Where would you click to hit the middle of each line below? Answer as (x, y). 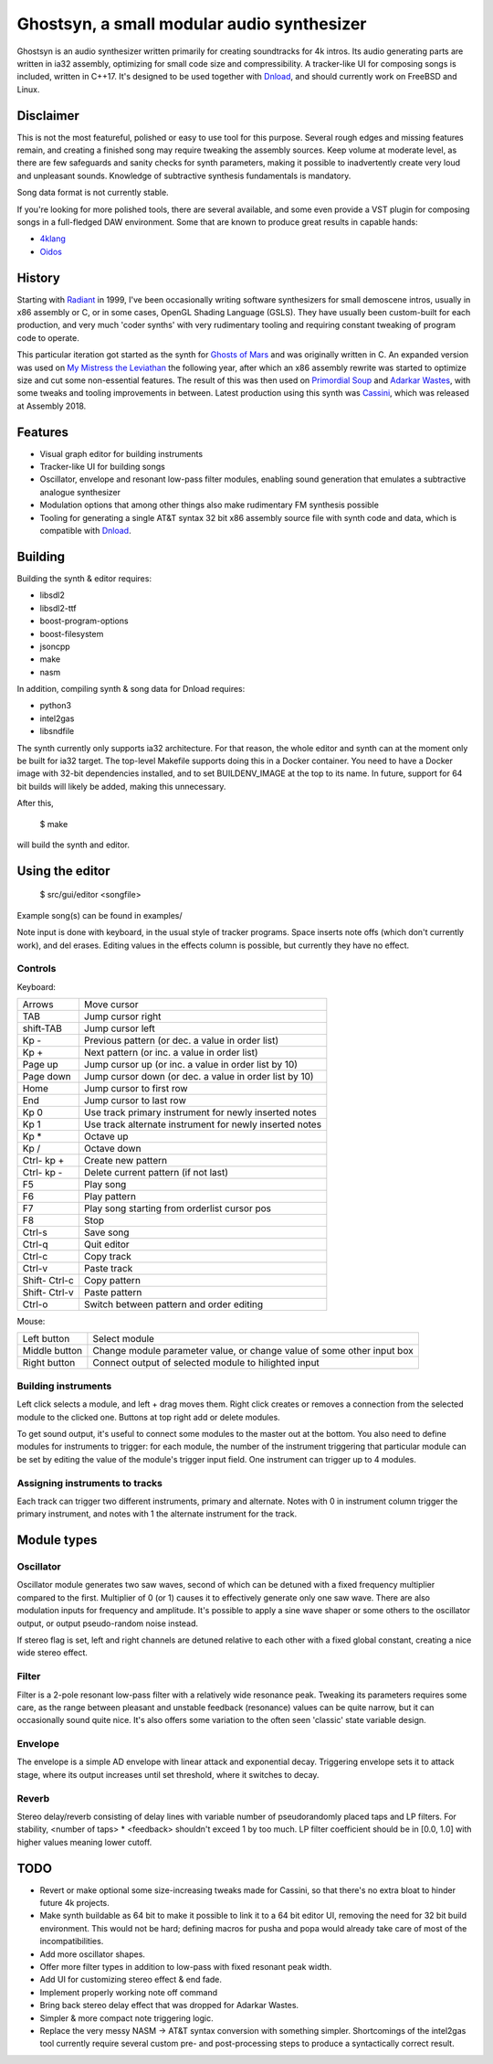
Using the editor (63, 871)
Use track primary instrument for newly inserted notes (200, 1112)
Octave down (112, 1149)
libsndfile (57, 731)
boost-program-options (84, 621)
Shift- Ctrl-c (48, 1281)
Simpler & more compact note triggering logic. (126, 2018)
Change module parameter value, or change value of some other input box (253, 1351)
